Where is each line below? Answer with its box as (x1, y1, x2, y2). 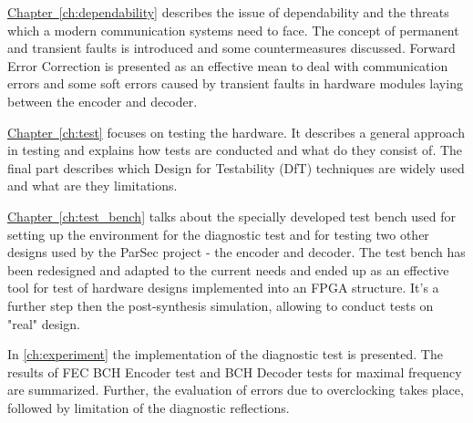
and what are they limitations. (7, 176, 178, 195)
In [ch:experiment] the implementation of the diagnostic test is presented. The (7, 345, 443, 364)
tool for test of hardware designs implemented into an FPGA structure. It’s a (7, 278, 439, 297)
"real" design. (7, 314, 80, 333)
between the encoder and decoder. (7, 91, 198, 110)
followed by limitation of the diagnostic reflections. (7, 397, 290, 417)
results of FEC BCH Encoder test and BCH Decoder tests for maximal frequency (7, 362, 462, 381)
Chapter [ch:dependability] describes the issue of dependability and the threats (7, 3, 449, 21)
